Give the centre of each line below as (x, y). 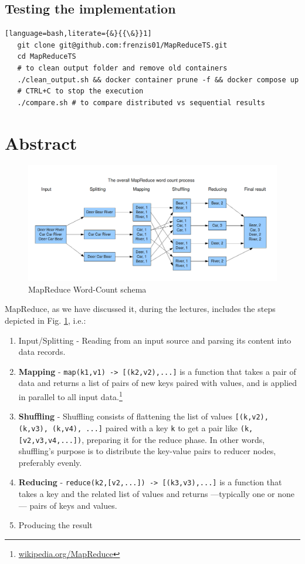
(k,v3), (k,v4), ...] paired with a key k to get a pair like (128, 427)
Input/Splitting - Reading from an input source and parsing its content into (155, 340)
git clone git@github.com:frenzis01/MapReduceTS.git (122, 45)
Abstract (41, 142)
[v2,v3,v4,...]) (50, 440)
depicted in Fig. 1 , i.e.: (45, 320)
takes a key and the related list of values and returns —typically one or (147, 494)
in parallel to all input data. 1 (70, 395)
